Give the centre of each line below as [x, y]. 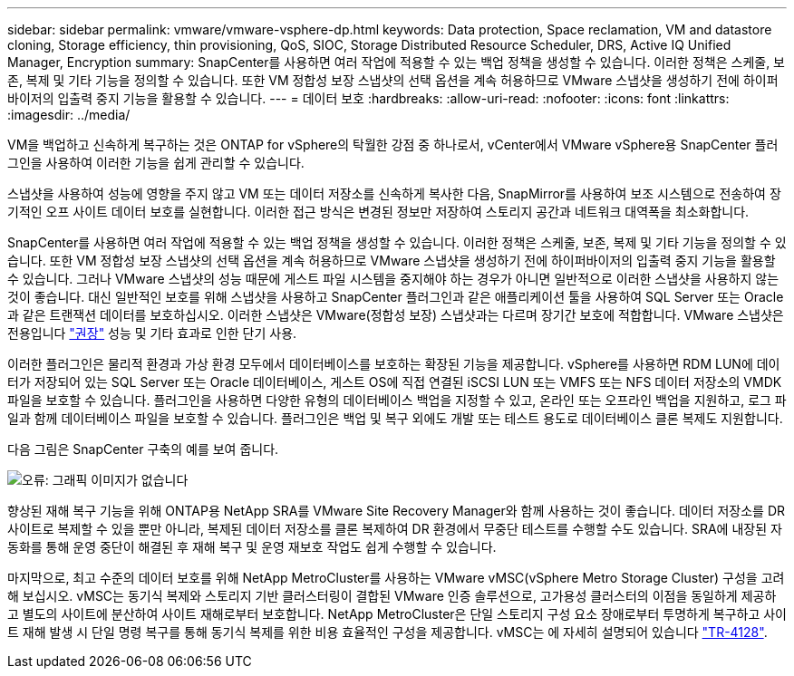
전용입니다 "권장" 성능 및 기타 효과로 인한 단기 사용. [152, 333]
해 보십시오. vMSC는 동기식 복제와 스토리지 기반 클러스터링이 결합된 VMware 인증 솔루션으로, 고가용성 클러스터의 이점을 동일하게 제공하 [392, 596]
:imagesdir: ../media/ [69, 115]
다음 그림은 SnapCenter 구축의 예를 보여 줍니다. [143, 449]
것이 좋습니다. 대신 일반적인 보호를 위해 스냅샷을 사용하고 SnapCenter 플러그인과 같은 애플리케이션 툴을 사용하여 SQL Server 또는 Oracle [396, 297]
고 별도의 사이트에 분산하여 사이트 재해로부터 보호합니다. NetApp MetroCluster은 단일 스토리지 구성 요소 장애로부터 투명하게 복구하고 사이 [397, 614]
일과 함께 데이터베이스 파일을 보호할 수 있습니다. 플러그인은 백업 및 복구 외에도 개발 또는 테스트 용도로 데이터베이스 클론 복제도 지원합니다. [395, 418]
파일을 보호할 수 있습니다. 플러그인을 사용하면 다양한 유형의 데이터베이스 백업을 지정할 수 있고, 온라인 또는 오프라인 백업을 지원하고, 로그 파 [397, 400]
